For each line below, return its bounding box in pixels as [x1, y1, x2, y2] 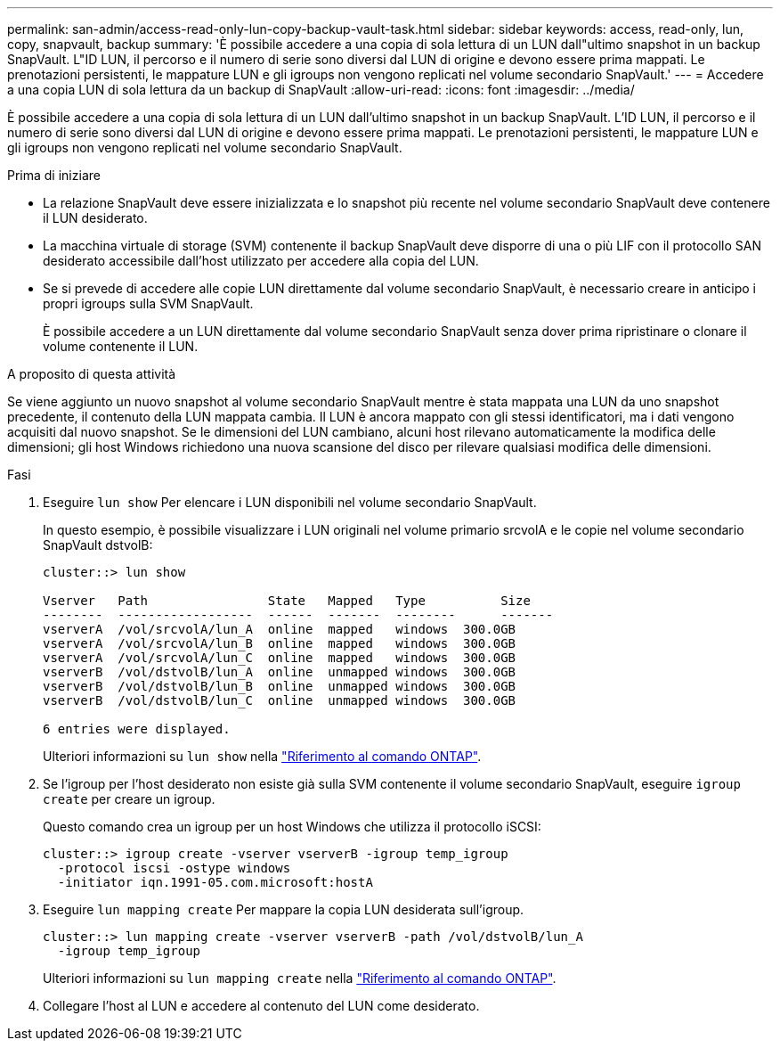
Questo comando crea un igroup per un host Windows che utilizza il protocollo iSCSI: [43, 819, 541, 834]
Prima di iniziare [7, 168, 101, 183]
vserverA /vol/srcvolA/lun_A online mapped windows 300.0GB [43, 622, 516, 636]
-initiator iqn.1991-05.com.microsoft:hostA [57, 875, 373, 889]
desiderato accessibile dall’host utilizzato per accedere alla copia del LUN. [43, 253, 479, 268]
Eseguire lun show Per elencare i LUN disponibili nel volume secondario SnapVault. [43, 495, 537, 510]
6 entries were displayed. [43, 722, 231, 736]
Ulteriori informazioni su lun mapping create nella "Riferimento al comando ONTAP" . [43, 970, 557, 986]
